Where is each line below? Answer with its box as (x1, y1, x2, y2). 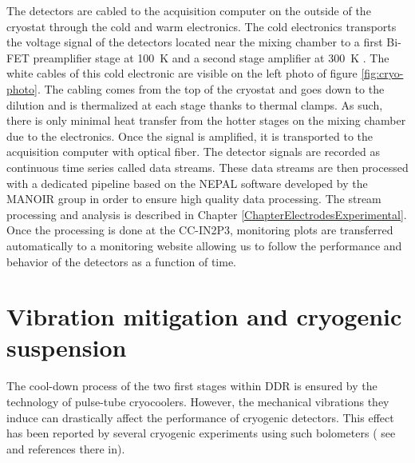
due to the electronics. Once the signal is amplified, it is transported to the (6, 127, 373, 144)
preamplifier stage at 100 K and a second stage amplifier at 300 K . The (33, 49, 389, 66)
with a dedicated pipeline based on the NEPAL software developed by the (6, 174, 368, 191)
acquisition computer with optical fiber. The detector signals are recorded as (6, 143, 380, 160)
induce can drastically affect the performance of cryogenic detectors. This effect (6, 409, 394, 425)
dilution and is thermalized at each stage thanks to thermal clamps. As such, (6, 96, 383, 113)
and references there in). (6, 440, 125, 457)
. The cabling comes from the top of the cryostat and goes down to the (37, 80, 385, 97)
